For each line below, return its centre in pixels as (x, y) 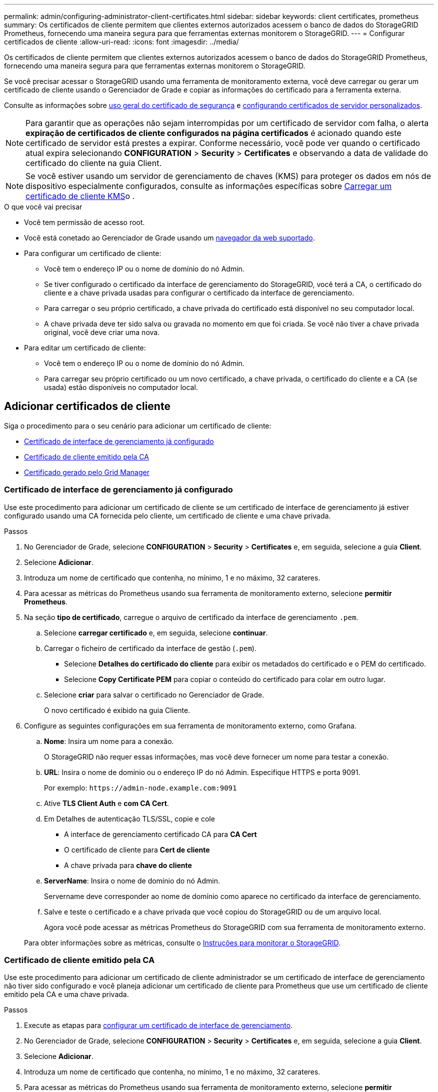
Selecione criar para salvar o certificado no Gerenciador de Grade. (154, 694)
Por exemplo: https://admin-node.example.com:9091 (140, 787)
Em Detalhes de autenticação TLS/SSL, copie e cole (129, 818)
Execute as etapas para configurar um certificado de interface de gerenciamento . (158, 1025)
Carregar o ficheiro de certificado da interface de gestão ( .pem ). (150, 648)
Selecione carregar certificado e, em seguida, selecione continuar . (156, 632)
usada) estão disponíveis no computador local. (121, 387)
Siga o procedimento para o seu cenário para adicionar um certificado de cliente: (138, 425)
